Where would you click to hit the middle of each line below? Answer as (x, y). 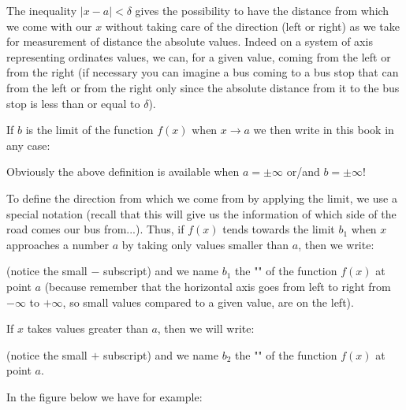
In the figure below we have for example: (104, 396)
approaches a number (58, 244)
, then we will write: (206, 328)
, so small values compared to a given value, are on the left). (208, 302)
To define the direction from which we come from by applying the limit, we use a (202, 198)
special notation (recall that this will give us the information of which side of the (201, 213)
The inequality (42, 10)
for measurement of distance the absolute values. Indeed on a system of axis (190, 41)
